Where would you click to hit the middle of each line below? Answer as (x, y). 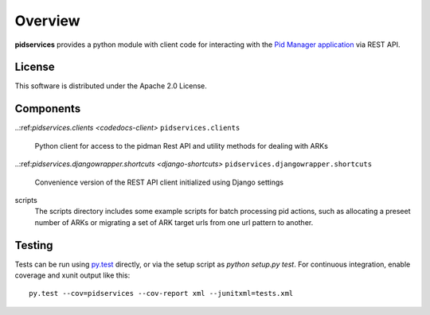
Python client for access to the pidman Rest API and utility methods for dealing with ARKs (181, 146)
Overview (47, 21)
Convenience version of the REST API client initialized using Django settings (159, 182)
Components (48, 109)
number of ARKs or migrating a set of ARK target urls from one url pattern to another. (174, 222)
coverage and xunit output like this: (72, 275)
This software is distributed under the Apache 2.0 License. (111, 86)
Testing (34, 245)
